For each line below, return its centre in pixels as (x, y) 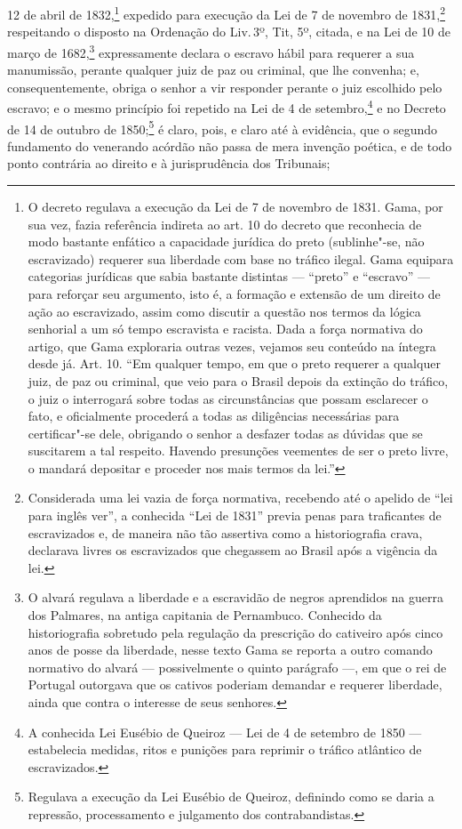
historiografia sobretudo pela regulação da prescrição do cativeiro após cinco (235, 632)
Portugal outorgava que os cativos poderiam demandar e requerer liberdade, (235, 684)
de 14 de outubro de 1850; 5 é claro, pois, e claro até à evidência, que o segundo (223, 127)
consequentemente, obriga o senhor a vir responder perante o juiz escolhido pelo (225, 87)
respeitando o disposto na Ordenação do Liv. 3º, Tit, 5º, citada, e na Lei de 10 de (229, 32)
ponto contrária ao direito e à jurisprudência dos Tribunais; (169, 163)
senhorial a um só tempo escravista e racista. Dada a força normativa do (225, 329)
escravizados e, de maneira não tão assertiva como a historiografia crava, (225, 532)
